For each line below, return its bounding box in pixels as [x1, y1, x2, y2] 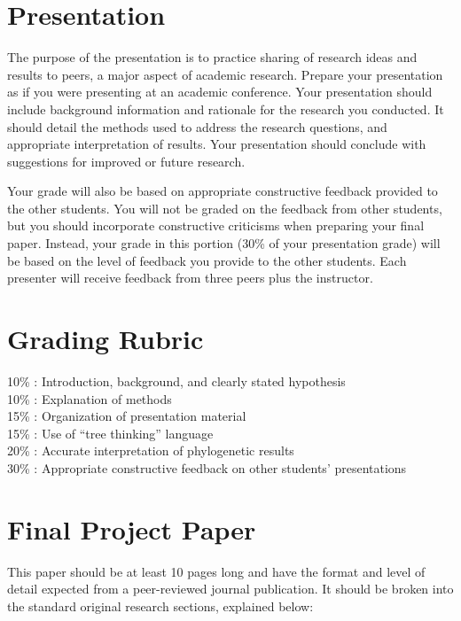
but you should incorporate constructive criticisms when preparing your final [7, 216, 425, 235]
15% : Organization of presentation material [7, 407, 246, 425]
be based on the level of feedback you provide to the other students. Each [7, 251, 407, 269]
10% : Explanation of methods [7, 389, 172, 408]
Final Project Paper [7, 510, 256, 547]
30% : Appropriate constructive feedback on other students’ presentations [7, 458, 407, 477]
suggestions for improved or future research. [7, 151, 246, 170]
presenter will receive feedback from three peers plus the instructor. [7, 268, 373, 287]
